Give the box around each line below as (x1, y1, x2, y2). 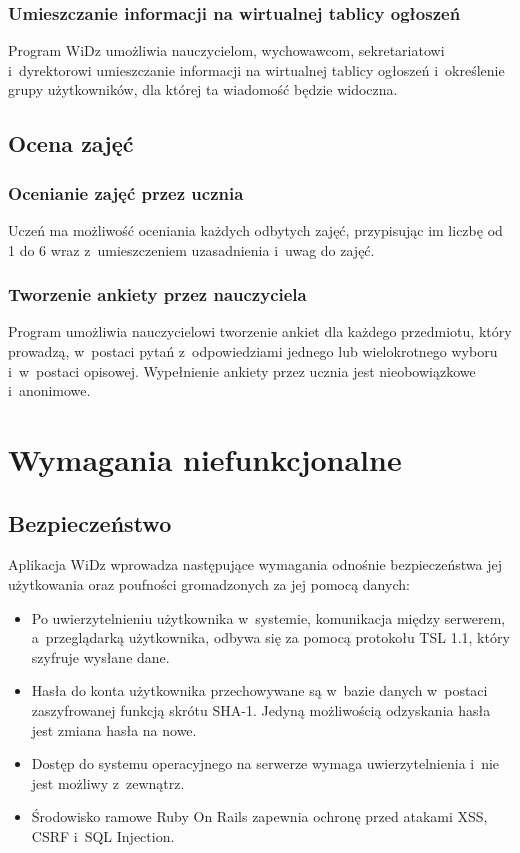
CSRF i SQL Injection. (31, 825, 175, 846)
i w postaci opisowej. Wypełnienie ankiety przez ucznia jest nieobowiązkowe (8, 360, 476, 381)
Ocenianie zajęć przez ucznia (8, 180, 244, 205)
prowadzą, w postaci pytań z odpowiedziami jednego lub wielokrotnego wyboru (8, 341, 498, 361)
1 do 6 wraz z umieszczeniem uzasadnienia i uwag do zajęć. (8, 239, 375, 260)
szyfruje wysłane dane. (31, 646, 170, 667)
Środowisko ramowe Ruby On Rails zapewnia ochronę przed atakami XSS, (31, 806, 488, 827)
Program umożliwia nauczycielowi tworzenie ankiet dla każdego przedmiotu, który (8, 321, 512, 342)
